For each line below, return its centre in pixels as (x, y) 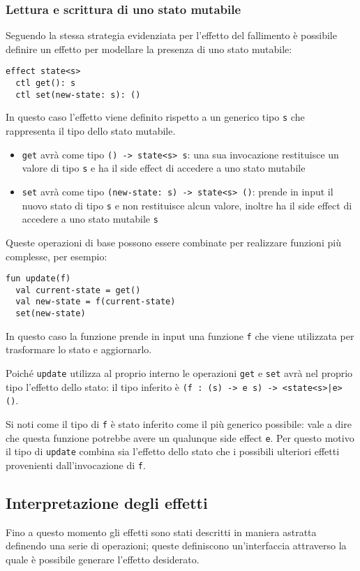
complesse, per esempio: (57, 256)
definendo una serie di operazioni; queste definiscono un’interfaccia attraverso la (176, 546)
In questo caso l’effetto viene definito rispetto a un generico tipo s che (155, 117)
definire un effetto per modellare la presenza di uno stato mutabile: (149, 49)
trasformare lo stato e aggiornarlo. (79, 349)
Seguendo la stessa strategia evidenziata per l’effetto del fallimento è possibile (171, 35)
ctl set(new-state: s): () (78, 95)
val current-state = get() (78, 290)
